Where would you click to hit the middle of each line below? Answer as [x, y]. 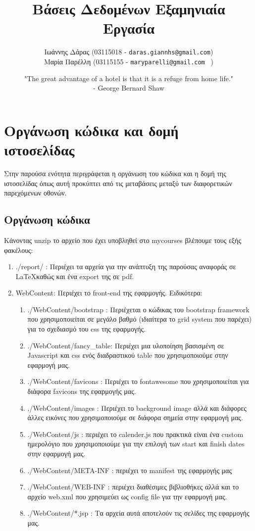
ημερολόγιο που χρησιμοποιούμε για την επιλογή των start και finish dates [136, 444]
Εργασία [129, 28]
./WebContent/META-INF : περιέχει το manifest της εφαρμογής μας [129, 470]
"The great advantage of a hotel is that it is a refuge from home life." [129, 78]
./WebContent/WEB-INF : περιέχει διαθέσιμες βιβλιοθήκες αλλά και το [133, 487]
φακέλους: [19, 250]
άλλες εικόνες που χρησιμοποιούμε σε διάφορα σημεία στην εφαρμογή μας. [135, 417]
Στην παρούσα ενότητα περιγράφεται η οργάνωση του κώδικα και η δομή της [115, 173]
